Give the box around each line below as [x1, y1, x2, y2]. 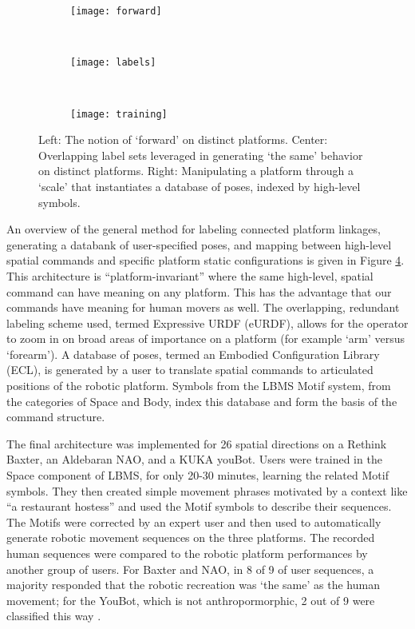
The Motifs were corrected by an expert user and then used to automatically [6, 513, 381, 530]
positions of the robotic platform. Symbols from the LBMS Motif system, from [6, 377, 391, 394]
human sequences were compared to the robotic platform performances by [6, 545, 368, 561]
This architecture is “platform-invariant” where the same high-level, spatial [6, 267, 373, 284]
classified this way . [6, 607, 101, 624]
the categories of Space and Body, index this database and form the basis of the [6, 392, 397, 409]
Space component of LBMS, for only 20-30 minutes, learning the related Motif [6, 467, 389, 484]
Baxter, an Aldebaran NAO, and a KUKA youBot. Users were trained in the [6, 451, 382, 468]
